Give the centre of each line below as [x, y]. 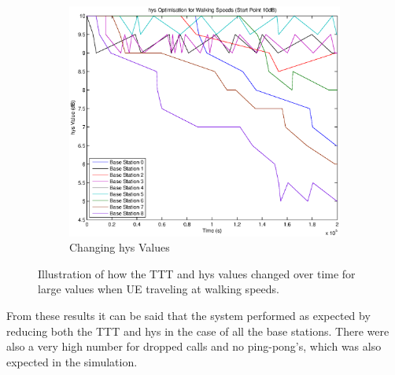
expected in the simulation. [72, 361]
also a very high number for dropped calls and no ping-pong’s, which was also [194, 346]
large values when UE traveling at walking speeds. [159, 289]
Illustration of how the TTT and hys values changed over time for [197, 273]
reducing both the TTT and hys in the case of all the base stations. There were [198, 331]
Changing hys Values [120, 247]
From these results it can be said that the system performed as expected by [188, 315]
